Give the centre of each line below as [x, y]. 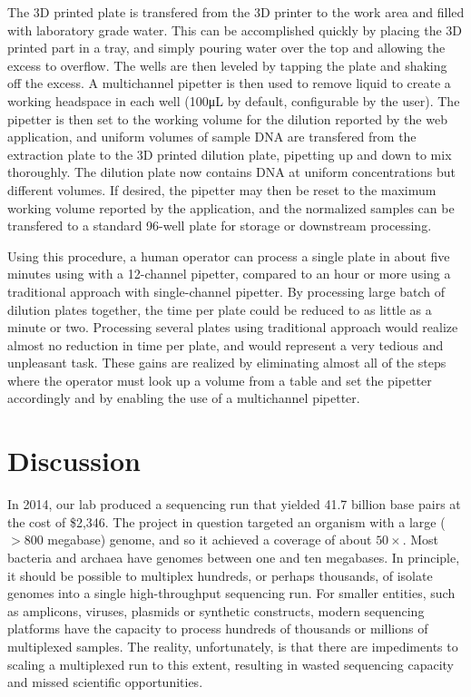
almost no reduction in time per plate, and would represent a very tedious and [226, 344]
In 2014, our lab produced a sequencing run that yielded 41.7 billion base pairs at [234, 504]
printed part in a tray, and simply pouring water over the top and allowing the [226, 48]
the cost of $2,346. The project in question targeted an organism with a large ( [226, 521]
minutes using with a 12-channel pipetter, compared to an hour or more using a [229, 274]
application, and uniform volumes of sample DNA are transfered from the [212, 137]
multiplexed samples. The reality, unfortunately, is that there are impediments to [233, 646]
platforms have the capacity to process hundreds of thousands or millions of [218, 628]
